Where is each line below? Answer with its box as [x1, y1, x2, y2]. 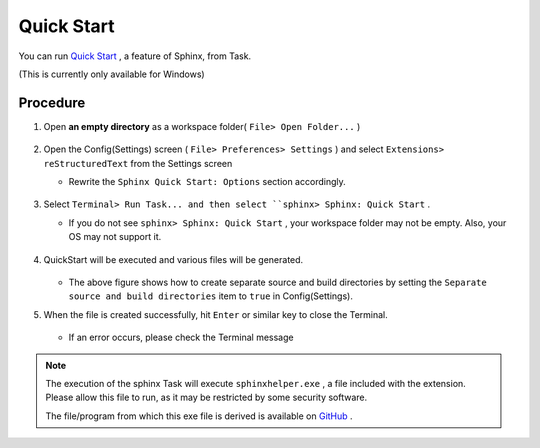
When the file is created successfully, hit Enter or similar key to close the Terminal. [43, 308, 389, 320]
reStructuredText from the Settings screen [43, 157, 233, 169]
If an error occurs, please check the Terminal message [68, 331, 294, 344]
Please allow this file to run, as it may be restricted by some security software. [45, 391, 368, 404]
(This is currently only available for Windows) [18, 68, 205, 80]
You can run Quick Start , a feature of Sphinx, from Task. [18, 50, 252, 62]
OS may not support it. [68, 231, 162, 243]
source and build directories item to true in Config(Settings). [68, 290, 354, 302]
